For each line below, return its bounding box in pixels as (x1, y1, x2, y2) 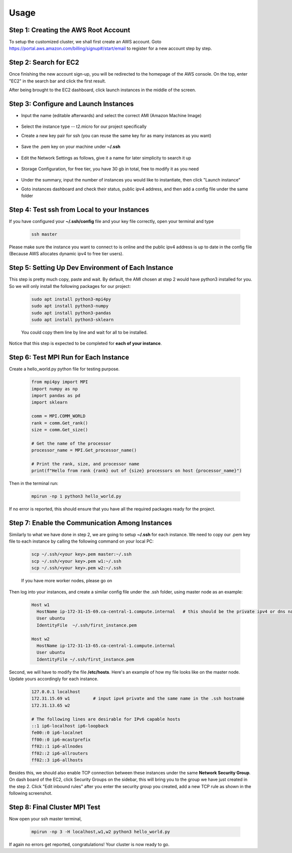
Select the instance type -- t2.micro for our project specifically (21, 123, 147, 129)
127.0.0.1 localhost (31, 689, 80, 695)
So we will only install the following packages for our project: (9, 283, 131, 289)
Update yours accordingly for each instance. (9, 676, 98, 682)
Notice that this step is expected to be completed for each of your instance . (9, 341, 162, 346)
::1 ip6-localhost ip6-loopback (31, 723, 109, 729)
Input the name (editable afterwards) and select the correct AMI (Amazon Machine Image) (21, 113, 202, 119)
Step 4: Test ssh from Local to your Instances (9, 205, 149, 214)
